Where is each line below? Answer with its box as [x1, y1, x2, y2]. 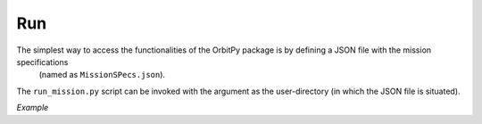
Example [16, 103, 49, 113]
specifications [16, 56, 69, 67]
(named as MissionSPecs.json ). [38, 70, 165, 80]
